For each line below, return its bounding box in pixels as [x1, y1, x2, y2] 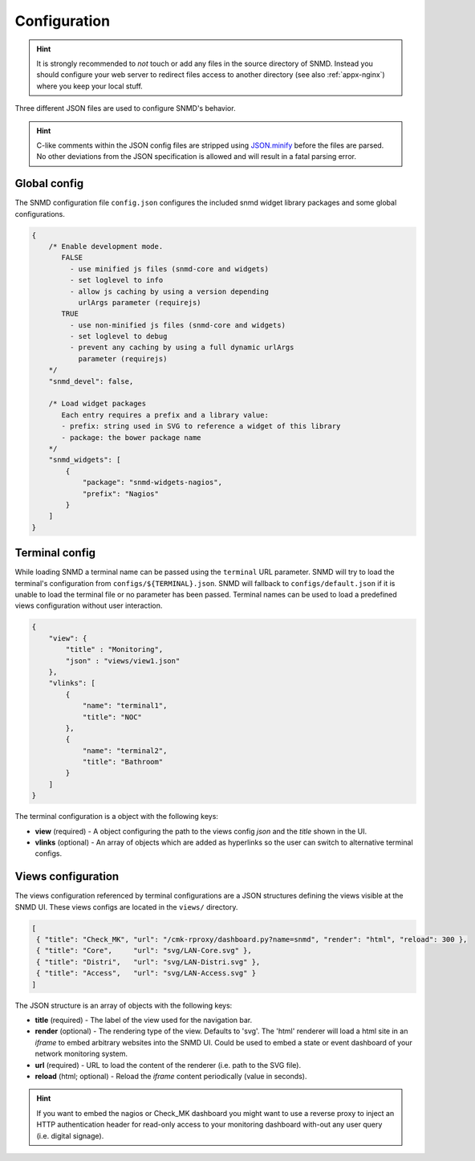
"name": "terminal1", [82, 701, 168, 711]
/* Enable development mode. [48, 242, 164, 251]
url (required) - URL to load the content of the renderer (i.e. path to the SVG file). [35, 1060, 301, 1069]
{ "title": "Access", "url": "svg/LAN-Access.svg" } [36, 968, 257, 978]
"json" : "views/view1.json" [65, 656, 181, 666]
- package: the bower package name [61, 433, 201, 442]
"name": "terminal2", [82, 746, 168, 755]
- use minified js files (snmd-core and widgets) [69, 264, 269, 273]
